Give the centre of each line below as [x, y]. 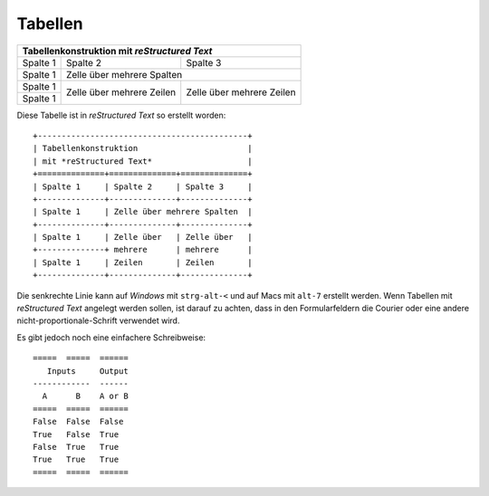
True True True [76, 460]
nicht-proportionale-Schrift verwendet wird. [98, 320]
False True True [76, 447]
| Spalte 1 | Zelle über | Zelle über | [143, 237]
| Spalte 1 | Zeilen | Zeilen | [143, 262]
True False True [76, 434]
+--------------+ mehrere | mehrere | [143, 250]
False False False [78, 422]
